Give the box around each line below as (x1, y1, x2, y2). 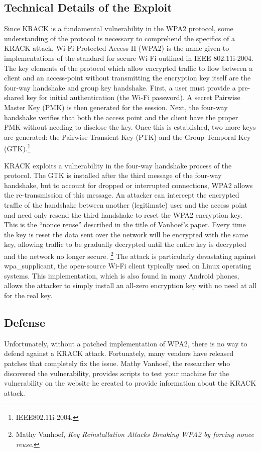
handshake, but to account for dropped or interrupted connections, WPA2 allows (4, 179, 253, 190)
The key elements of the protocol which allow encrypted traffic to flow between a (4, 62, 253, 73)
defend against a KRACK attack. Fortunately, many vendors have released (4, 348, 234, 358)
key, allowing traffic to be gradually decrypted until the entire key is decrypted (4, 239, 246, 249)
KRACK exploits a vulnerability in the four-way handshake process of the (4, 160, 232, 170)
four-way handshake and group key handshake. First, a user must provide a (4, 82, 236, 93)
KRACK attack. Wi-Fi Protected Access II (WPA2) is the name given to (4, 43, 229, 53)
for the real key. (4, 290, 53, 300)
